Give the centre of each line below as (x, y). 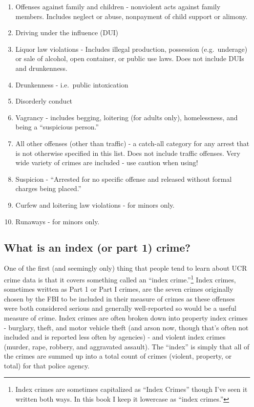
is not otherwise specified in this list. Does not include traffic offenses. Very (128, 153)
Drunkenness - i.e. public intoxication (72, 84)
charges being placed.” (48, 188)
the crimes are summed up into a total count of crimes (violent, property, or (118, 356)
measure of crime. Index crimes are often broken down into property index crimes (126, 317)
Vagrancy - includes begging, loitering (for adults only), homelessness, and (127, 117)
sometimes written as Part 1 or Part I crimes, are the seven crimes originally (119, 289)
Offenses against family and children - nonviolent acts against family (118, 6)
